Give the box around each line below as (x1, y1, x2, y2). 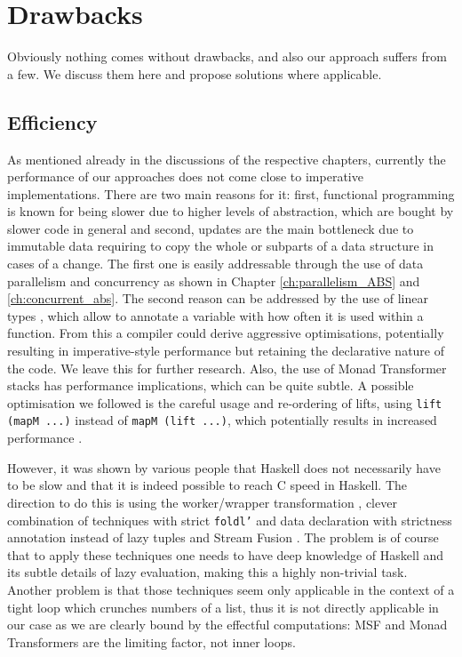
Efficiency (7, 108, 98, 135)
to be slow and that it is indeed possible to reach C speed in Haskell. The (7, 476, 408, 494)
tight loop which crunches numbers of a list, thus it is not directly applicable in (7, 597, 439, 616)
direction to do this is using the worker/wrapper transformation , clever (7, 493, 397, 511)
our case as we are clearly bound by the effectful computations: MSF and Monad (7, 615, 448, 634)
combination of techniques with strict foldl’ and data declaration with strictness (7, 510, 452, 529)
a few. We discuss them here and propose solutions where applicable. (7, 64, 382, 83)
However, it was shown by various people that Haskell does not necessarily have (7, 458, 441, 477)
